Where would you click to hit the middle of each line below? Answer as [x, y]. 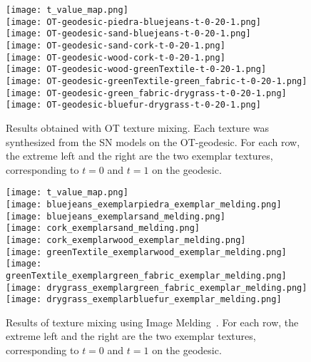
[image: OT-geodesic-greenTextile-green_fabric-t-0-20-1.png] [157, 81]
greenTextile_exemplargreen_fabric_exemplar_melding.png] [146, 275]
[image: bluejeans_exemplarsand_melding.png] [116, 216]
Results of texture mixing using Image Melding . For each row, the [152, 322]
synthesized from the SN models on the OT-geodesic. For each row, [153, 141]
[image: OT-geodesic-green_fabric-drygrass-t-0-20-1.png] [146, 93]
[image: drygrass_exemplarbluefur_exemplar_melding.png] [144, 300]
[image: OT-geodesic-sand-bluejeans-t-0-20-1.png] [128, 34]
